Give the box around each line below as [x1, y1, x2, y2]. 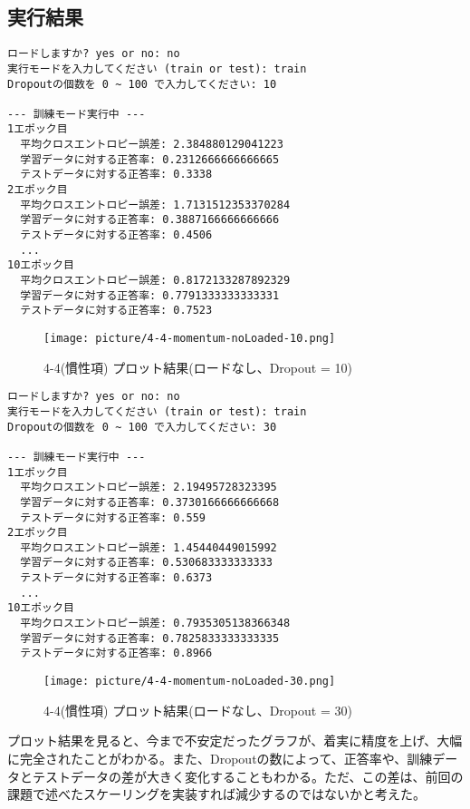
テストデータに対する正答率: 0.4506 [20, 229, 213, 242]
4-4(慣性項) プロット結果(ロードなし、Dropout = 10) [43, 357, 352, 376]
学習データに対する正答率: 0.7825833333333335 [20, 631, 280, 645]
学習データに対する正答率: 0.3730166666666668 [20, 495, 280, 509]
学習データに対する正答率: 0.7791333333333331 [20, 288, 280, 302]
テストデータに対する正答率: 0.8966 [20, 647, 213, 660]
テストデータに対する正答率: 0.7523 [20, 304, 213, 317]
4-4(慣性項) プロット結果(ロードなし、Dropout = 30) [43, 700, 352, 719]
